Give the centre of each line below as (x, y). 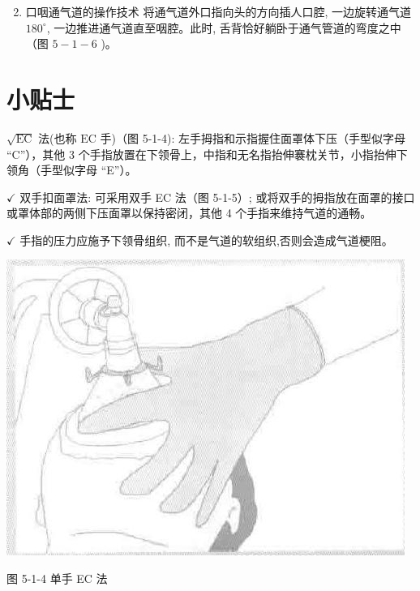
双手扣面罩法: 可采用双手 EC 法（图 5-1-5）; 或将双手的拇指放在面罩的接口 (217, 197)
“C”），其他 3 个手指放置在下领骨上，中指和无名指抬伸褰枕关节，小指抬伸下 (207, 154)
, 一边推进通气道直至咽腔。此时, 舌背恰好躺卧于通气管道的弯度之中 (224, 27)
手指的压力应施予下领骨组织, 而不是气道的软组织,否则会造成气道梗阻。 (206, 240)
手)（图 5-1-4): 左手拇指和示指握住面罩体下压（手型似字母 (253, 137)
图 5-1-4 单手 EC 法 (57, 578)
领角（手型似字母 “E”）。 (72, 170)
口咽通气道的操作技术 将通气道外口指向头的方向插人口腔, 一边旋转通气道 (219, 11)
